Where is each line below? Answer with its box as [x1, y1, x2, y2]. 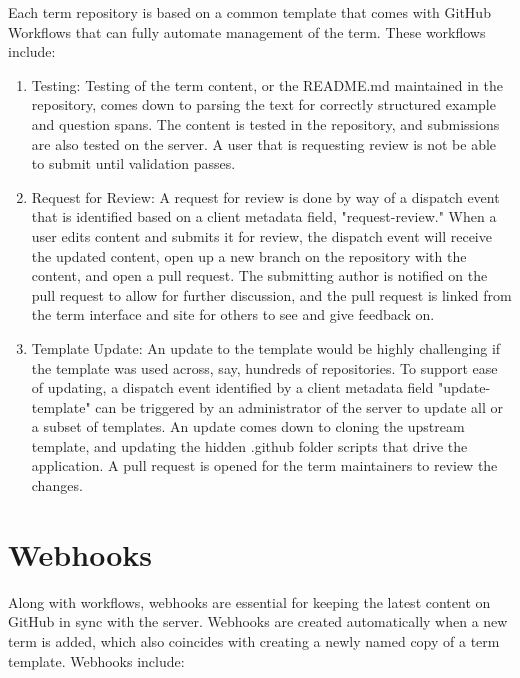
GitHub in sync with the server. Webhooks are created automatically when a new [8, 611, 508, 632]
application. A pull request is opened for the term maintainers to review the [31, 455, 498, 476]
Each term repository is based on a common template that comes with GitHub [8, 2, 491, 22]
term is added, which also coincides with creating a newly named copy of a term [8, 630, 500, 651]
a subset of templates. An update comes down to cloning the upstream [31, 416, 465, 437]
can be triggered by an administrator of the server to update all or [95, 396, 503, 417]
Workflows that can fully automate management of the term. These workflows [8, 21, 486, 42]
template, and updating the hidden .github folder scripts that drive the [31, 435, 468, 456]
